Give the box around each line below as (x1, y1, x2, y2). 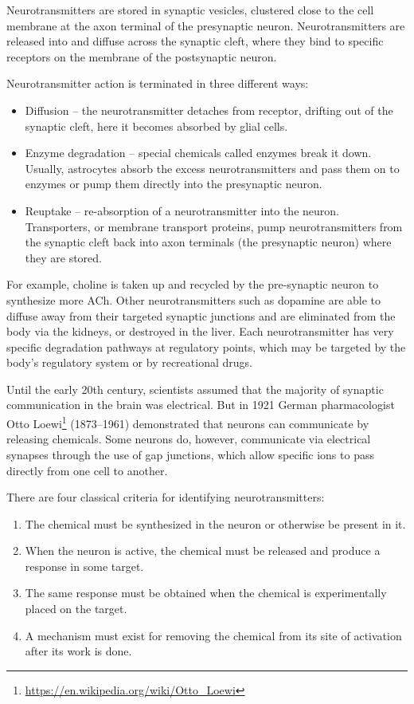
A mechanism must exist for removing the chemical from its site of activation (25, 627, 402, 643)
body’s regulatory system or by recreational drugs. (6, 354, 252, 371)
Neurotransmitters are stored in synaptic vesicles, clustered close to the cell (6, 2, 374, 18)
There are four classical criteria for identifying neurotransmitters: (6, 489, 325, 505)
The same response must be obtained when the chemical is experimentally (25, 584, 387, 601)
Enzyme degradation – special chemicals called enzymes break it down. (25, 144, 372, 161)
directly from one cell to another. (6, 462, 168, 478)
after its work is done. (25, 643, 132, 659)
